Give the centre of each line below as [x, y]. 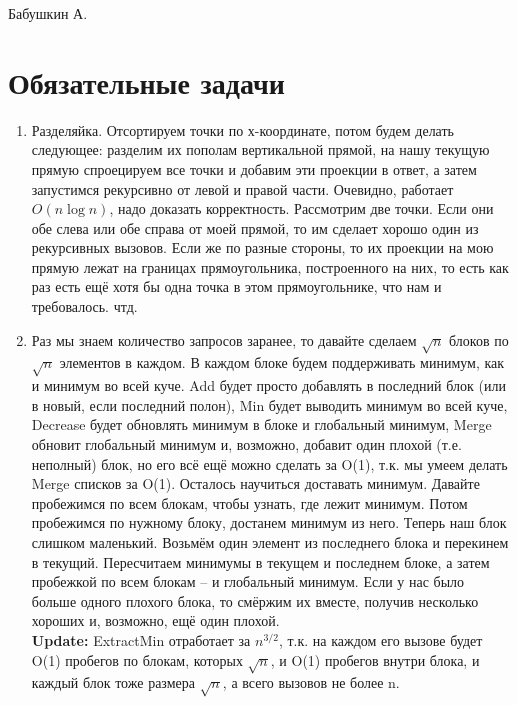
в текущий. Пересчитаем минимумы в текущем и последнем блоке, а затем [260, 561]
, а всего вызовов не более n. [311, 682]
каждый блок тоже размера [113, 682]
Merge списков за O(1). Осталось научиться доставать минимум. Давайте [255, 483]
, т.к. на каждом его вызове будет [380, 639]
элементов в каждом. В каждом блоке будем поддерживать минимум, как [282, 362]
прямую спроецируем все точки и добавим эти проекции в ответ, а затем [254, 168]
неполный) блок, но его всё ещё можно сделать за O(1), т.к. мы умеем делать [269, 463]
